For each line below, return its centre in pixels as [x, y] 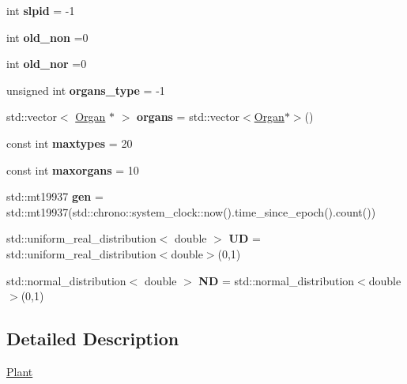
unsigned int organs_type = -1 [86, 90]
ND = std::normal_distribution [277, 280]
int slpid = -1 [41, 10]
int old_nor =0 [47, 64]
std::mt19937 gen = [55, 196]
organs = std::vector [188, 117]
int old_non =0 [47, 37]
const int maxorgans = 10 [73, 169]
